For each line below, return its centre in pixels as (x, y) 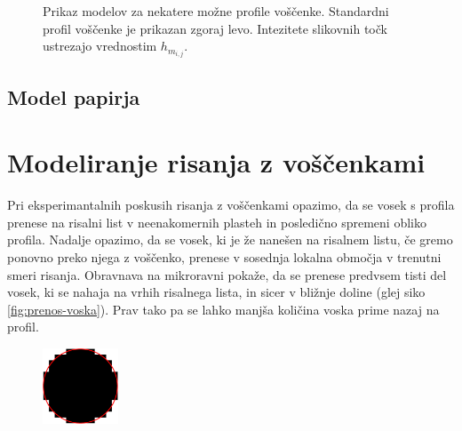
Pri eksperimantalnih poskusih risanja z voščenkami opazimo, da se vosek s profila (231, 205)
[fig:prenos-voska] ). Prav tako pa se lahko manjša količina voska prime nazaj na (223, 309)
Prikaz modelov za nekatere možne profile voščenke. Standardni (216, 11)
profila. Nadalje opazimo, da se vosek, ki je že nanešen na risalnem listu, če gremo (230, 239)
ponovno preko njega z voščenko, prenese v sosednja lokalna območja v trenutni (224, 256)
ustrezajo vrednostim (100, 46)
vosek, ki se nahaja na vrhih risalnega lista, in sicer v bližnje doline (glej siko (216, 292)
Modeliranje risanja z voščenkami (216, 162)
